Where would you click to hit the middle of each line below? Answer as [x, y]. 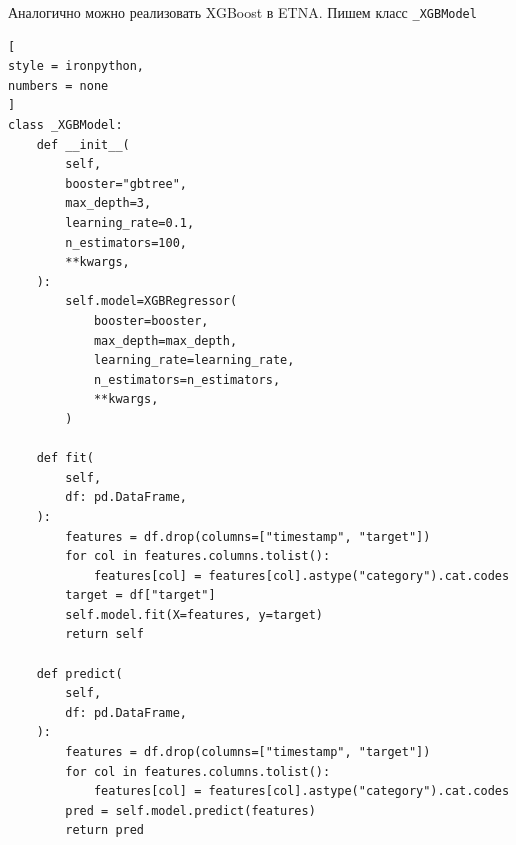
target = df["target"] [140, 595]
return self [105, 634]
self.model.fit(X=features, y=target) [194, 614]
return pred [105, 830]
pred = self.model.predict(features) [190, 810]
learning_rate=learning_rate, [194, 360]
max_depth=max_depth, [165, 340]
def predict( [79, 673]
